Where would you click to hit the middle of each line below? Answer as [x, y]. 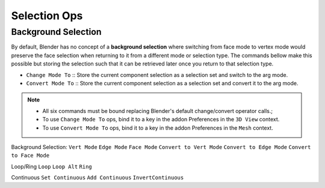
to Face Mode [30, 156]
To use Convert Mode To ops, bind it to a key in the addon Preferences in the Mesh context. [158, 128]
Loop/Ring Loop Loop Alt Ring [52, 166]
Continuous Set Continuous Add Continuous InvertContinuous [97, 178]
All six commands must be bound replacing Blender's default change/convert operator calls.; [158, 111]
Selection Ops [47, 16]
